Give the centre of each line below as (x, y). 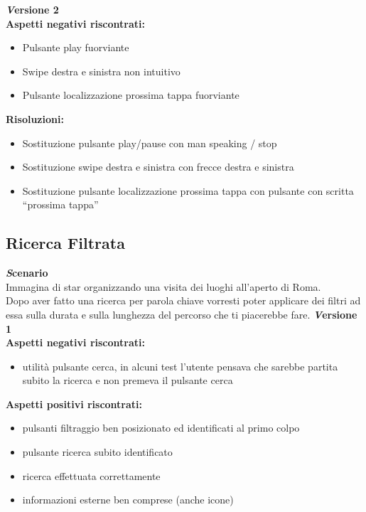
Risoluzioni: (35, 118)
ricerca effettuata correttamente (91, 475)
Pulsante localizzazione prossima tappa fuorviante (131, 95)
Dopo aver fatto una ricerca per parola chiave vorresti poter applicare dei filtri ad (183, 300)
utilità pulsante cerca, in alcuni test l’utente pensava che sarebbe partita (180, 366)
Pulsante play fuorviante (76, 47)
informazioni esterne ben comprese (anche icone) (128, 500)
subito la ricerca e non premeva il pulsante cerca (128, 380)
